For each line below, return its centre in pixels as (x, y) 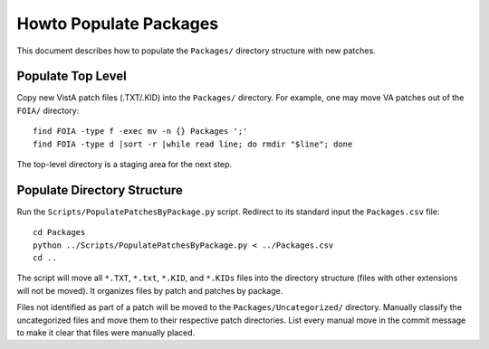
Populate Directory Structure (100, 190)
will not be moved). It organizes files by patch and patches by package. (150, 290)
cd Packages (59, 232)
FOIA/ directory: (48, 110)
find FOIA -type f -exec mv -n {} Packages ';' (140, 132)
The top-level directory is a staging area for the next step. (125, 165)
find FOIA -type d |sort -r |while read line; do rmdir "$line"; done (193, 144)
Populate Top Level (72, 76)
